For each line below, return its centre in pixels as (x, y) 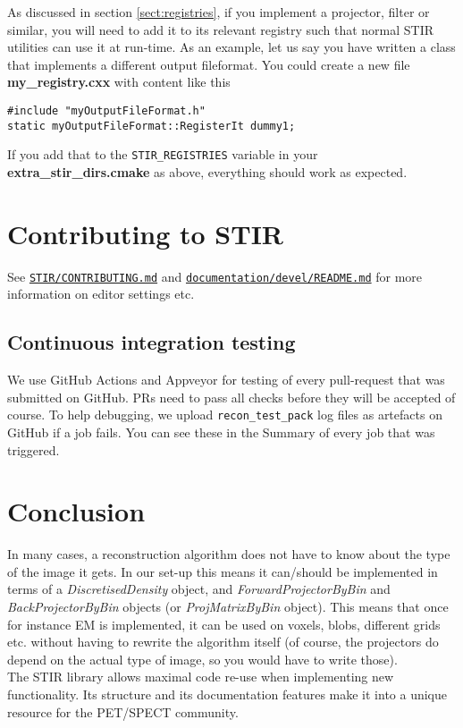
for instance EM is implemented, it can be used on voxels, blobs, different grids (224, 624)
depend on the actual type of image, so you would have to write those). (202, 659)
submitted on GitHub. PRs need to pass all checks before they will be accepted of (231, 397)
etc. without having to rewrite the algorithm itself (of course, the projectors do (223, 642)
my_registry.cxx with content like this (119, 82)
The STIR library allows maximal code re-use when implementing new (201, 677)
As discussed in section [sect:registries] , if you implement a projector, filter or (219, 12)
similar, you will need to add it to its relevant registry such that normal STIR (221, 29)
